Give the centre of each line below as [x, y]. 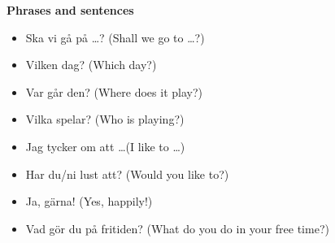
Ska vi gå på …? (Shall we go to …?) [115, 37]
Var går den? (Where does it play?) [114, 91]
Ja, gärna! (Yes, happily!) [89, 201]
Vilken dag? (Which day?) [91, 65]
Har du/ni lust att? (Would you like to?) [127, 174]
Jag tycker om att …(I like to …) [105, 146]
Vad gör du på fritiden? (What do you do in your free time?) [177, 228]
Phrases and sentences [70, 10]
